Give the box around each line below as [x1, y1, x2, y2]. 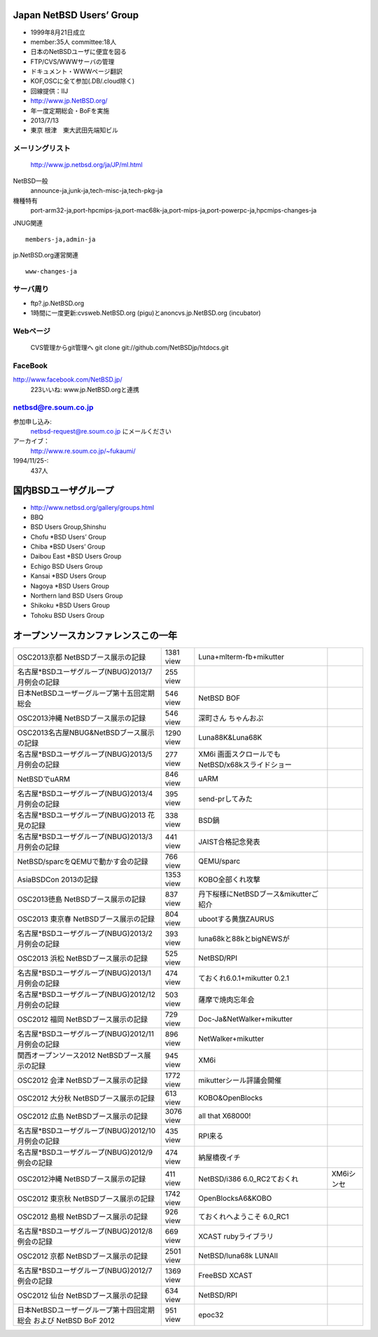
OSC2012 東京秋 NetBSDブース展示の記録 [17, 1193, 155, 1203]
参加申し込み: [13, 417, 52, 426]
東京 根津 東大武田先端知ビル [30, 126, 118, 135]
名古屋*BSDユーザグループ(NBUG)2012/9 [17, 1147, 153, 1157]
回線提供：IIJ [30, 86, 69, 95]
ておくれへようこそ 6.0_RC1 [198, 1211, 290, 1221]
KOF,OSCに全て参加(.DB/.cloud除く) [30, 77, 135, 86]
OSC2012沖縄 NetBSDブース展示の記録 [17, 1174, 146, 1183]
